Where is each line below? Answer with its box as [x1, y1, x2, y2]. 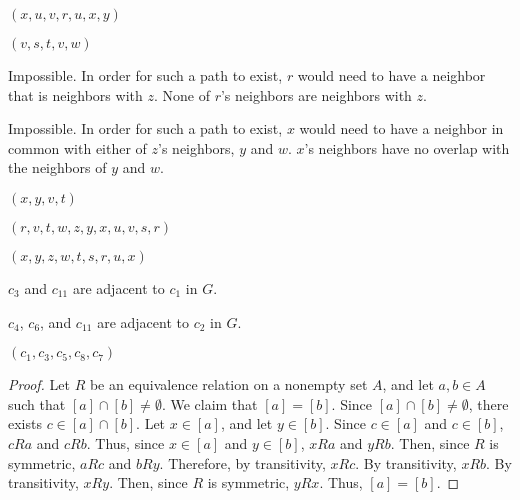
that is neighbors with [8, 84, 143, 105]
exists [8, 413, 42, 434]
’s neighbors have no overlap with [304, 137, 510, 158]
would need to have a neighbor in [299, 118, 504, 139]
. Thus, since [86, 432, 165, 453]
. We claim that [161, 393, 258, 414]
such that [8, 393, 66, 414]
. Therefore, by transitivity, [159, 452, 326, 473]
